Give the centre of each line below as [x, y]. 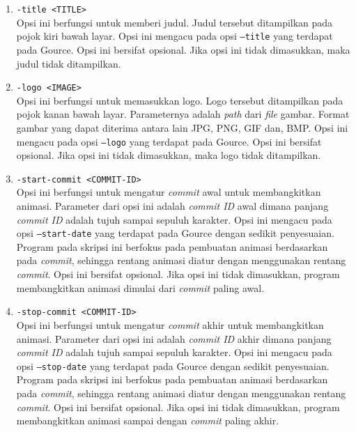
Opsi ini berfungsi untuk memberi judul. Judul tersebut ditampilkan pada [175, 22]
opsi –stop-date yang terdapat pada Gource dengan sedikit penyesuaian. [173, 365]
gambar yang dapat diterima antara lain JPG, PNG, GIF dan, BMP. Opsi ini [182, 127]
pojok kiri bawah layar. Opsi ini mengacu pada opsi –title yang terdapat [175, 36]
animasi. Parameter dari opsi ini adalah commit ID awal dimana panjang [172, 206]
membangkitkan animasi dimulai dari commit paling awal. [140, 287]
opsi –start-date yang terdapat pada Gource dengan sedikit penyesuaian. [175, 233]
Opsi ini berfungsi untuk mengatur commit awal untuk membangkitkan [169, 192]
